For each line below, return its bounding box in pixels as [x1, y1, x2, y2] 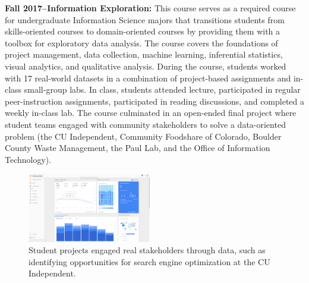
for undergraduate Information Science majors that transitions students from [5, 13, 285, 26]
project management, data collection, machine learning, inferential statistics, [5, 48, 283, 61]
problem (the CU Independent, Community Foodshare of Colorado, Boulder [5, 130, 282, 142]
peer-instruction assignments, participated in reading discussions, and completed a [5, 95, 305, 107]
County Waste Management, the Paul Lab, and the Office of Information [5, 141, 270, 154]
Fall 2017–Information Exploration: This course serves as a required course [5, 2, 296, 14]
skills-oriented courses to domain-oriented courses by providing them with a [5, 25, 280, 37]
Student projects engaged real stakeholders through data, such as [29, 244, 266, 256]
